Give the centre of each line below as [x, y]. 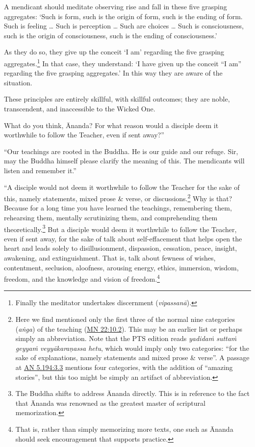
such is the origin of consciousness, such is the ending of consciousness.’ [111, 35]
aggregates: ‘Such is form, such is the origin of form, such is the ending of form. [123, 16]
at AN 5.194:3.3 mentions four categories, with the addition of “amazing [124, 367]
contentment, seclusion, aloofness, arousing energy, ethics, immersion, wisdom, [121, 267]
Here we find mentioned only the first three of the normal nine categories [125, 319]
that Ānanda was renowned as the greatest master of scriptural [110, 403]
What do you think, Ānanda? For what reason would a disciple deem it [111, 125]
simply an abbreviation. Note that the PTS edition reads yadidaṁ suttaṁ [126, 338]
